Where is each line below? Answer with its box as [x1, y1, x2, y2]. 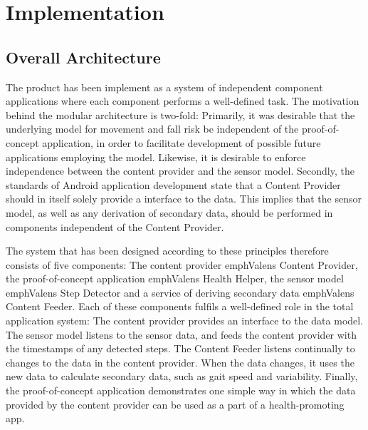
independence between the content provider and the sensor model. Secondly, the [6, 163, 354, 178]
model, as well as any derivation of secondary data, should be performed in [6, 205, 333, 220]
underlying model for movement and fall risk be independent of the [6, 121, 299, 136]
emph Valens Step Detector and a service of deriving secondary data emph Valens [6, 285, 354, 300]
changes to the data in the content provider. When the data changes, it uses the [6, 354, 354, 369]
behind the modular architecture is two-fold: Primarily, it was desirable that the [6, 107, 355, 122]
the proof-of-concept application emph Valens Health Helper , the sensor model [6, 271, 344, 286]
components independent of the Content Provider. [6, 219, 224, 234]
